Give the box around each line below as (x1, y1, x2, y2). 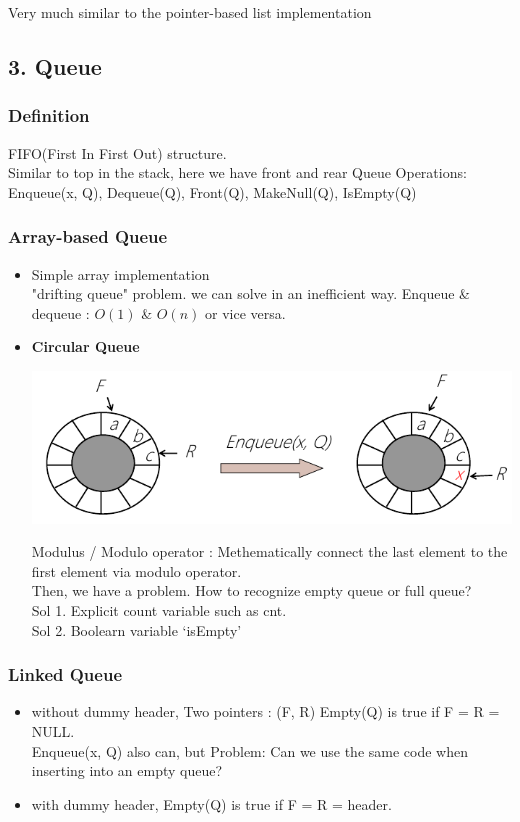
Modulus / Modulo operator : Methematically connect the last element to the (31, 541, 508, 562)
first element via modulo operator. (31, 560, 242, 581)
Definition (8, 103, 90, 128)
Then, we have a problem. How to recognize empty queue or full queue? (31, 580, 472, 601)
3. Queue (8, 50, 102, 81)
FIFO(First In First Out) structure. (8, 142, 227, 163)
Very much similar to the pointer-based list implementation (8, 2, 372, 22)
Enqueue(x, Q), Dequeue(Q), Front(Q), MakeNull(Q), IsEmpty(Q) (8, 181, 417, 202)
